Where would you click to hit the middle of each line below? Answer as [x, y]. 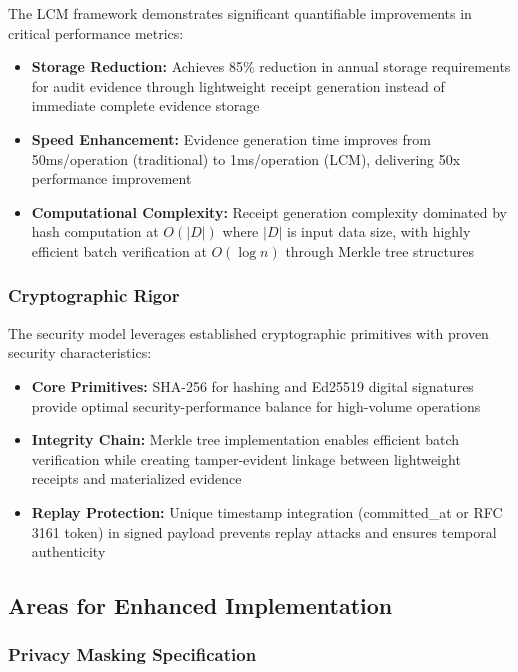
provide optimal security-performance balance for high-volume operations [256, 405]
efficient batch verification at [119, 250]
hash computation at [95, 231]
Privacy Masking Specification [132, 654]
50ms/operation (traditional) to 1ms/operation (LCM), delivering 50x [246, 158]
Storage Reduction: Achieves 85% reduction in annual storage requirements [271, 66]
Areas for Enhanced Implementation [200, 605]
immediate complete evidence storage [145, 105]
